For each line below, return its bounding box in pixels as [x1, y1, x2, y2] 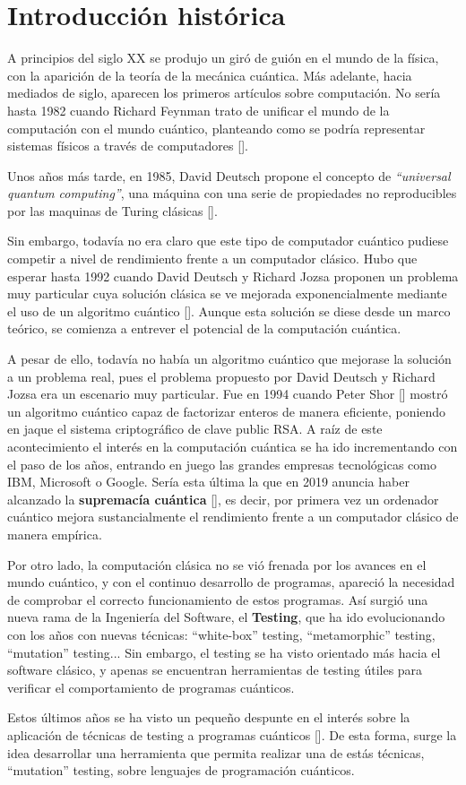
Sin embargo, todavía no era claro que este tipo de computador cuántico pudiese [7, 231, 449, 250]
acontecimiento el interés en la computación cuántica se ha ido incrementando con [7, 437, 458, 455]
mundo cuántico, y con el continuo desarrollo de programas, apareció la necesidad [7, 573, 455, 591]
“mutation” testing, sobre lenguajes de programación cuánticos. [7, 761, 355, 780]
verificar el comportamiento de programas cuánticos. [7, 677, 295, 696]
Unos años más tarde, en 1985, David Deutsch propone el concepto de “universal [7, 166, 451, 185]
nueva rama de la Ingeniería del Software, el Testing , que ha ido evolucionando [7, 608, 445, 626]
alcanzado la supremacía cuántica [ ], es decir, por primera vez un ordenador [7, 489, 439, 508]
